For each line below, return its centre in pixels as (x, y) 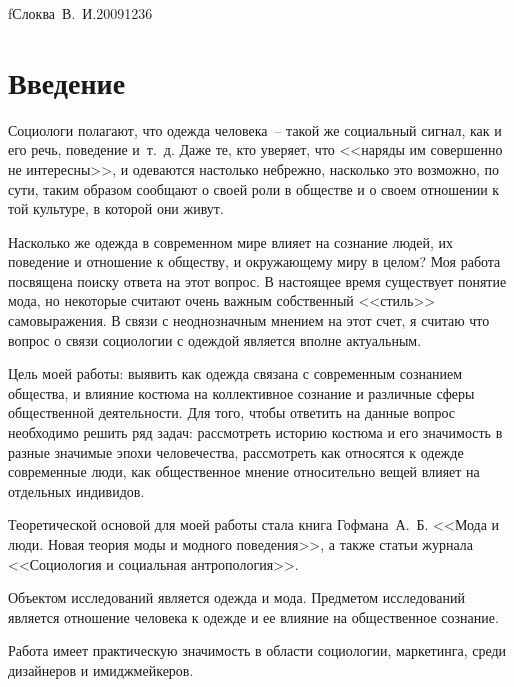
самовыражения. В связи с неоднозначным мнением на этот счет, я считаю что (249, 320)
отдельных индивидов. (76, 490)
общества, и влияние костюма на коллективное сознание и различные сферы (241, 392)
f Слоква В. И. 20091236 (80, 13)
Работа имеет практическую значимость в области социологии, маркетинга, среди (257, 650)
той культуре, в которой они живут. (116, 208)
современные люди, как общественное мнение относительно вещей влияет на (244, 471)
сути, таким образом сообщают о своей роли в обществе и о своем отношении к (254, 188)
